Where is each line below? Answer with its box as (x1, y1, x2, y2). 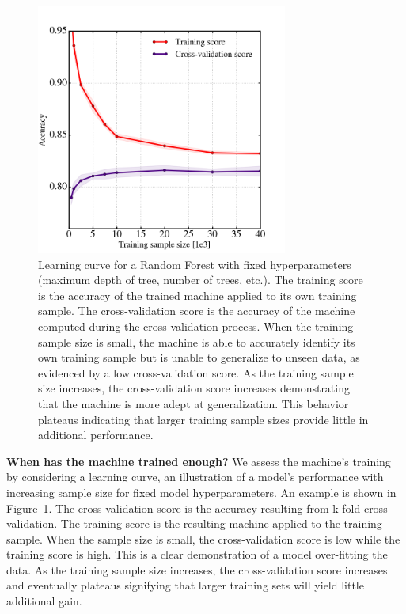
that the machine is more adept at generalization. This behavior (38, 395, 349, 411)
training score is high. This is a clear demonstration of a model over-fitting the (6, 546, 388, 563)
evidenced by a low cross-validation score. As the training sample (38, 364, 354, 381)
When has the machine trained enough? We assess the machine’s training (6, 453, 391, 469)
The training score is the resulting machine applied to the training (60, 515, 382, 532)
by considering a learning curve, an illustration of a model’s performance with (6, 468, 384, 485)
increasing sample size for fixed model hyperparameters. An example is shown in (6, 483, 397, 500)
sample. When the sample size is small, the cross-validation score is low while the (6, 530, 400, 547)
